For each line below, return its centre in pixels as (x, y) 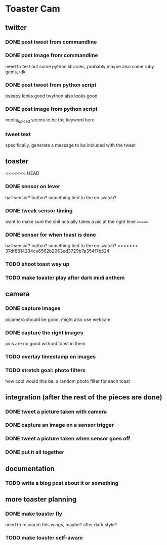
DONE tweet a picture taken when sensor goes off (68, 439)
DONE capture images (33, 308)
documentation (30, 468)
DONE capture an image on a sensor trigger (60, 425)
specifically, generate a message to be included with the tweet (71, 145)
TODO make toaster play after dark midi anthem (65, 278)
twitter (16, 28)
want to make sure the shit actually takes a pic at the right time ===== (77, 221)
